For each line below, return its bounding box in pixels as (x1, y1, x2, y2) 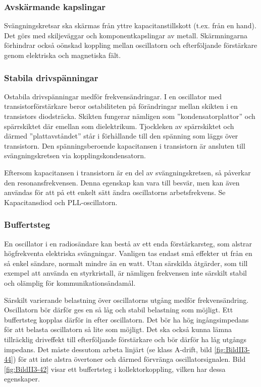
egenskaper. (4, 373, 40, 384)
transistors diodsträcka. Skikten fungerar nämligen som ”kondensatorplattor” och (4, 111, 255, 121)
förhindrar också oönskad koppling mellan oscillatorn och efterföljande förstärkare (4, 40, 257, 50)
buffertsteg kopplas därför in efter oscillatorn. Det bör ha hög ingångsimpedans (4, 314, 249, 325)
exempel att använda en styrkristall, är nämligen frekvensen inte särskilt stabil (4, 268, 247, 278)
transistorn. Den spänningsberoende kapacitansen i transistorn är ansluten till (4, 140, 245, 151)
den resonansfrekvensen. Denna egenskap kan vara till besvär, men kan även (4, 177, 240, 187)
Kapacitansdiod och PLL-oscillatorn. (4, 197, 118, 207)
